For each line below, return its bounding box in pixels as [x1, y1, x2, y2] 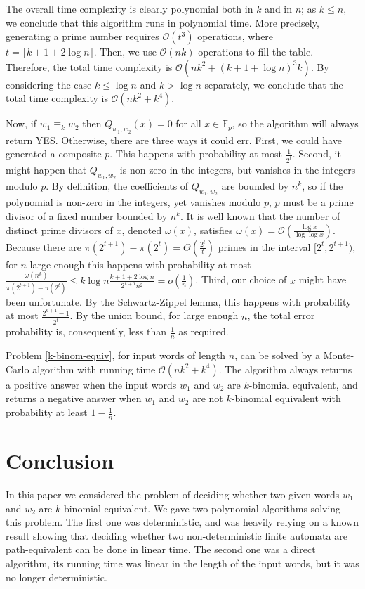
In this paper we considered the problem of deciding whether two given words [6, 486, 340, 501]
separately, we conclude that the [204, 77, 343, 91]
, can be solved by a [234, 348, 321, 363]
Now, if [6, 116, 36, 131]
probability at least [6, 405, 88, 420]
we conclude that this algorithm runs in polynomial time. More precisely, [6, 15, 319, 30]
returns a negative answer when [6, 391, 142, 406]
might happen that [6, 162, 87, 177]
